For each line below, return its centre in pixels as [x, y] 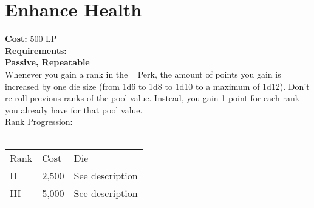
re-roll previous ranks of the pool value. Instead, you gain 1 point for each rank [152, 98]
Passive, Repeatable [47, 62]
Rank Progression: [39, 122]
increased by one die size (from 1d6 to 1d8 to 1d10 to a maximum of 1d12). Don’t [157, 86]
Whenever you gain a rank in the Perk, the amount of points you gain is [143, 74]
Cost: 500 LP [31, 39]
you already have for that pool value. [74, 109]
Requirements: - [39, 50]
